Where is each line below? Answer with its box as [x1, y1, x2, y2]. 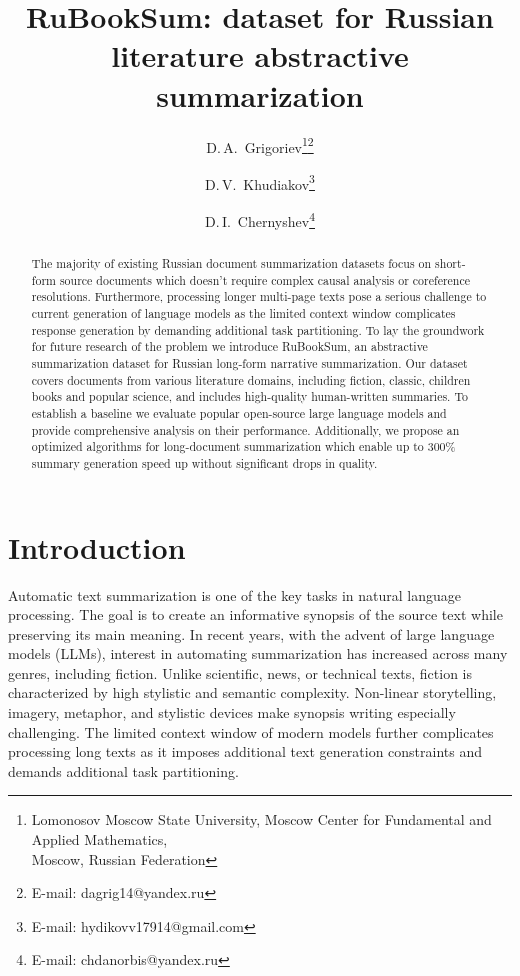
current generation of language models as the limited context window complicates [31, 305, 456, 322]
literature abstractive [111, 35, 409, 76]
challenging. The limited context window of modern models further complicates [8, 721, 494, 742]
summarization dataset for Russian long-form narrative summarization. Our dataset [31, 354, 468, 371]
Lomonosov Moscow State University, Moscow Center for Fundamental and [31, 809, 492, 830]
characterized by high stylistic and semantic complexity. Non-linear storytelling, [8, 682, 497, 703]
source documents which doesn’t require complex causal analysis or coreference [59, 271, 471, 288]
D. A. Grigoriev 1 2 [206, 133, 314, 157]
